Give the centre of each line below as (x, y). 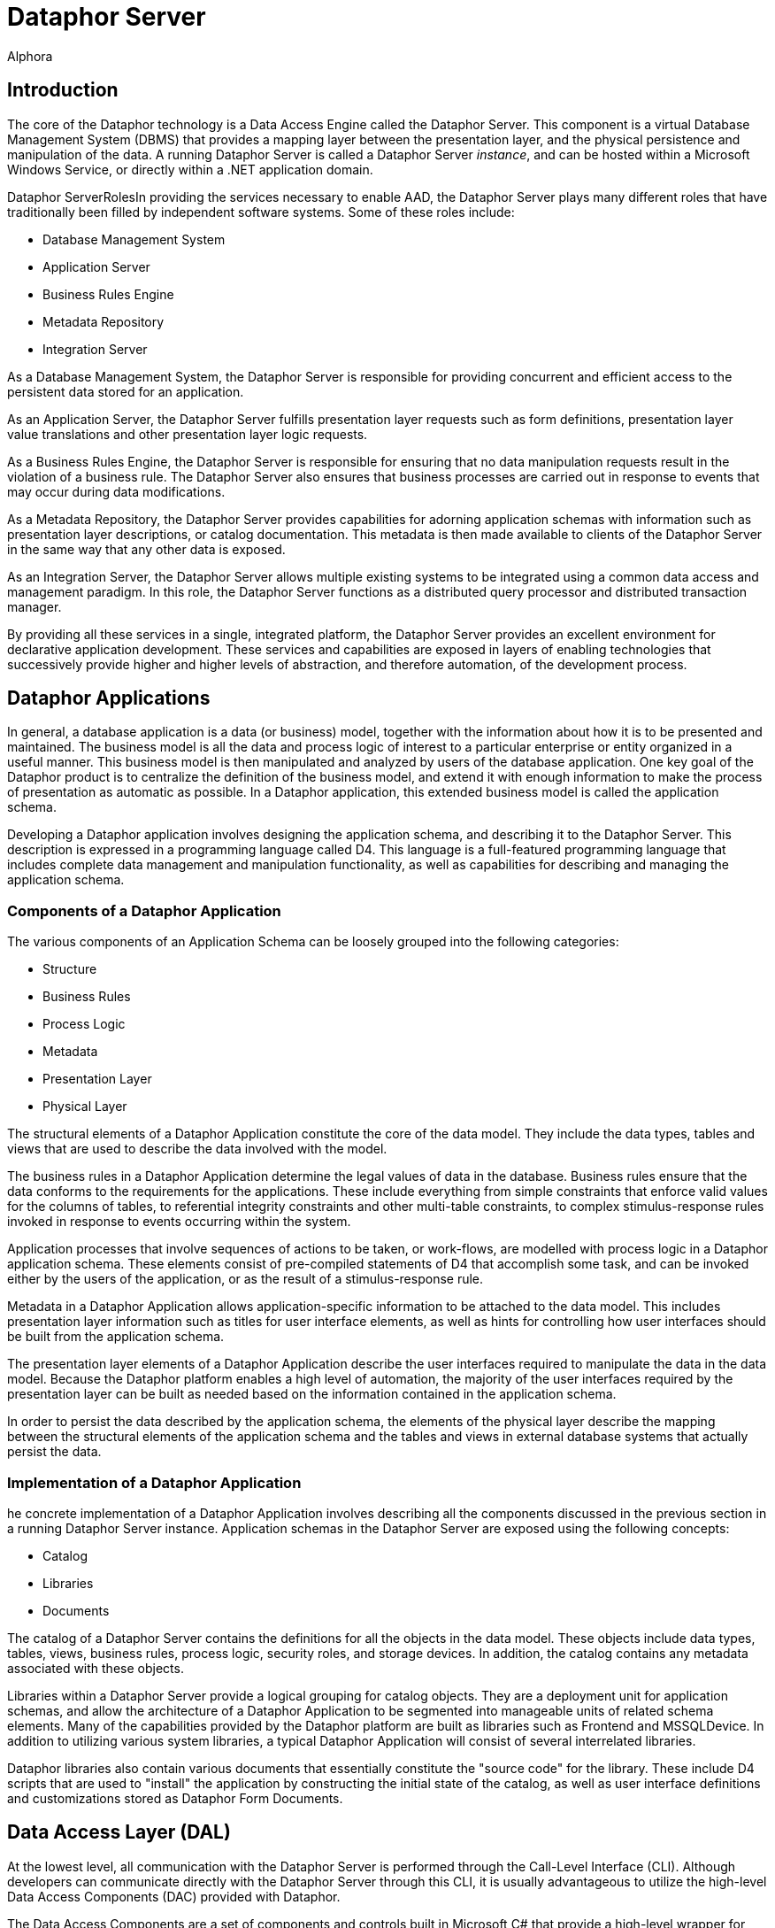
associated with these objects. (96, 1668)
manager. (35, 606)
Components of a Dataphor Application (144, 910)
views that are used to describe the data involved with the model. (197, 1149)
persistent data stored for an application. (126, 391)
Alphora (30, 56)
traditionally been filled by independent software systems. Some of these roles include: (261, 212)
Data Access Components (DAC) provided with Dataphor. (174, 1896)
